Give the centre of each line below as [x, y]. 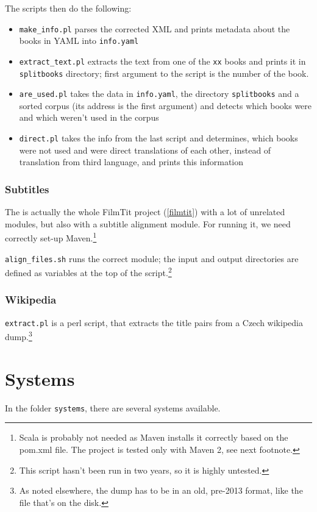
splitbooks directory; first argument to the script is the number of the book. [164, 73]
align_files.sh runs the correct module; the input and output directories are [152, 258]
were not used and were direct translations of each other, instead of [145, 150]
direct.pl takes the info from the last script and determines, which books [158, 138]
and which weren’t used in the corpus [89, 117]
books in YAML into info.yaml [79, 41]
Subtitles [27, 189]
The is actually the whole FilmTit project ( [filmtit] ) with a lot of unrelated [145, 212]
